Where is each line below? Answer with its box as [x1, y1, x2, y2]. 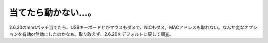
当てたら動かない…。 [9, 7, 97, 18]
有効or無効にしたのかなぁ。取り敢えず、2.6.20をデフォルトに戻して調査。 [22, 31, 174, 37]
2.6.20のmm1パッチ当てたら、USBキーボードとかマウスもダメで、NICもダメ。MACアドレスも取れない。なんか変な [9, 24, 245, 30]
